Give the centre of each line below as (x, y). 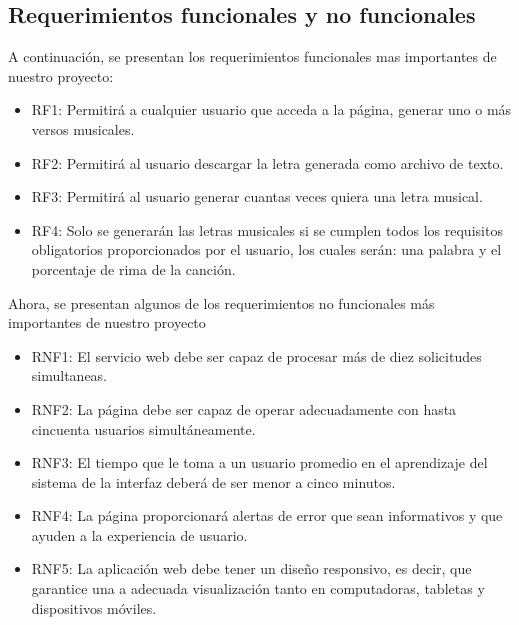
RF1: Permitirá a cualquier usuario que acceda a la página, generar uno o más (271, 109)
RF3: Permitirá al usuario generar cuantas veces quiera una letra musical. (257, 196)
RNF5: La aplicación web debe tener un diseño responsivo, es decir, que (251, 568)
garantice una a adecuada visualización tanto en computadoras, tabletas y (258, 588)
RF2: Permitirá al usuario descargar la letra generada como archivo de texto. (267, 162)
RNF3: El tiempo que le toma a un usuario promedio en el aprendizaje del (259, 462)
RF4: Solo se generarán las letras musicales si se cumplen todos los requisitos (267, 229)
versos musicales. (83, 128)
